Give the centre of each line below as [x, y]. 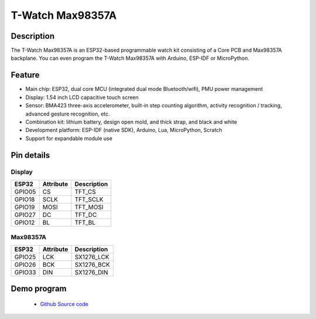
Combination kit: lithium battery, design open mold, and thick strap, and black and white [131, 122]
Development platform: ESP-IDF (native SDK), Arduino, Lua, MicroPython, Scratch [124, 130]
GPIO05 [25, 192]
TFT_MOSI [89, 207]
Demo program [39, 289]
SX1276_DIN [91, 272]
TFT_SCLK [89, 199]
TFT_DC [86, 215]
